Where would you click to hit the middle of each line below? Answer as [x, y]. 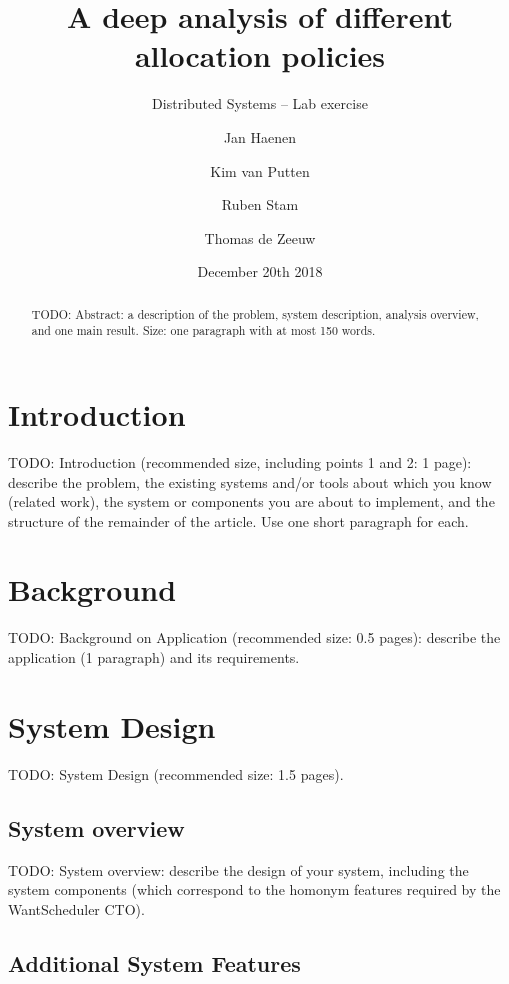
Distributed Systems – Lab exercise [260, 103]
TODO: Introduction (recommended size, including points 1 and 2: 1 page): [240, 461]
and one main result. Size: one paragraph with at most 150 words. [203, 330]
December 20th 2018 [260, 271]
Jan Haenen [260, 136]
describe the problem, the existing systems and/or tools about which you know [250, 481]
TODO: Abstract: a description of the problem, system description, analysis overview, [255, 313]
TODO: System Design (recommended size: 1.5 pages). [176, 773]
